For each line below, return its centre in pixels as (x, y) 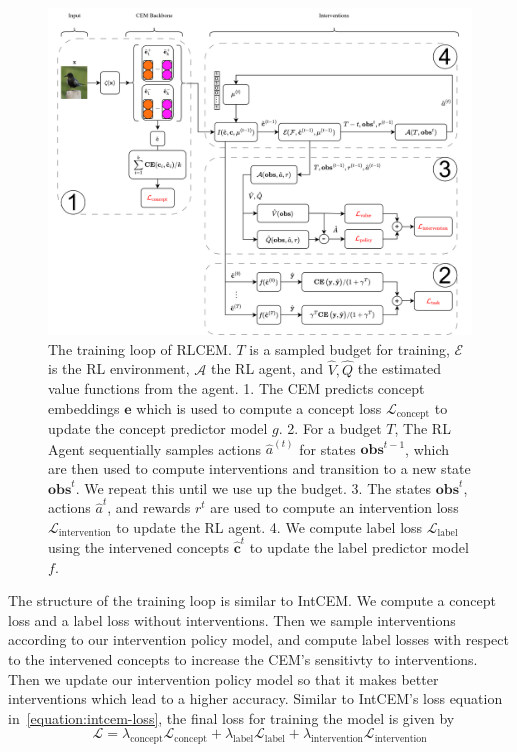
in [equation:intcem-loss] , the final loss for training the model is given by (231, 717)
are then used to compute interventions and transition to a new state (259, 468)
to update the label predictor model (359, 547)
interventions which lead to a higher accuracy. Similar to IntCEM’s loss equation (255, 698)
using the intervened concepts (139, 547)
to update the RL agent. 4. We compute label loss (269, 526)
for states (327, 448)
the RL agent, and (266, 368)
